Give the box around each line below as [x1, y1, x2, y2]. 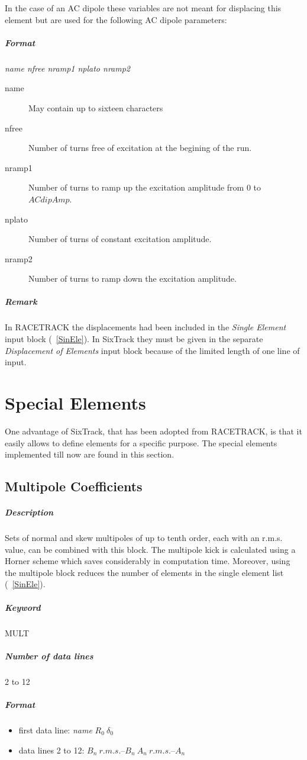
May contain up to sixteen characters [28, 101, 163, 114]
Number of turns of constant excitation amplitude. [28, 233, 212, 245]
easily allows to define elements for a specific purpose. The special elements [5, 436, 277, 449]
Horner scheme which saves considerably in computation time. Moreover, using [5, 555, 290, 567]
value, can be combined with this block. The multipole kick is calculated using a [5, 543, 296, 555]
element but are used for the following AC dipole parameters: [5, 13, 227, 25]
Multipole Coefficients [5, 477, 143, 495]
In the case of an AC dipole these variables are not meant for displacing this [5, 2, 282, 14]
